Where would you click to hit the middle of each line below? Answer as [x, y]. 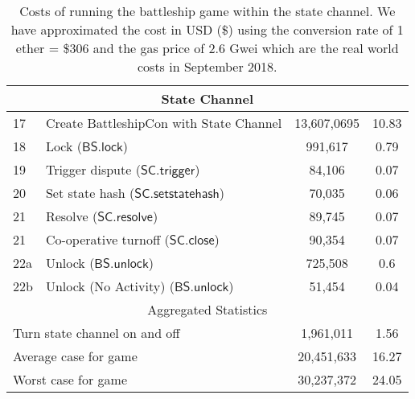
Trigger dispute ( [93, 169]
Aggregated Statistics [207, 309]
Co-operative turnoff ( [107, 239]
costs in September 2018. [207, 66]
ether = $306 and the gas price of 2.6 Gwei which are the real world [207, 48]
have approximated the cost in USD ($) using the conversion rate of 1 [207, 29]
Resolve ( [72, 216]
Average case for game [75, 356]
